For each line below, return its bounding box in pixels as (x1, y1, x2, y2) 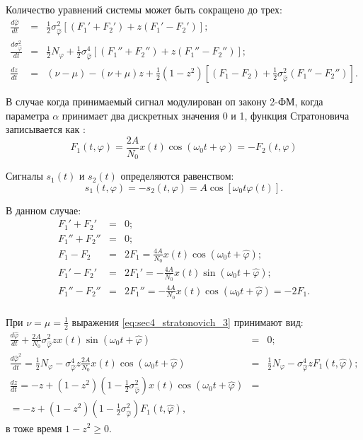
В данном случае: (6, 202, 81, 217)
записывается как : (6, 122, 86, 137)
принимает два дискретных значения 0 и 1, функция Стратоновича (62, 108, 350, 122)
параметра (6, 108, 50, 122)
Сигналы (6, 168, 43, 183)
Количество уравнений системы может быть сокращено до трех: (6, 2, 282, 16)
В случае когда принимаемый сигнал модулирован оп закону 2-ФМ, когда (6, 93, 323, 108)
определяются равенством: (120, 168, 234, 183)
